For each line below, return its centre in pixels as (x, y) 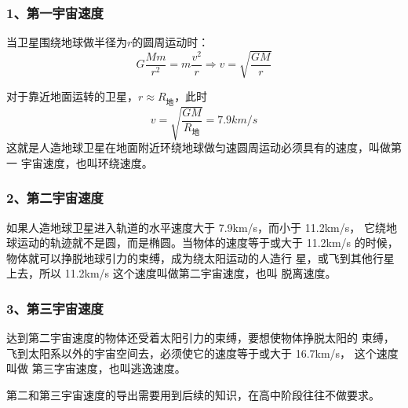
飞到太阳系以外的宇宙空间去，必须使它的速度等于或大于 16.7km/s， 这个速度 (202, 353)
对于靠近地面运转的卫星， (72, 96)
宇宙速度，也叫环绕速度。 (87, 162)
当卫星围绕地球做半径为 (67, 42)
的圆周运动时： (171, 42)
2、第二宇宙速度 (55, 198)
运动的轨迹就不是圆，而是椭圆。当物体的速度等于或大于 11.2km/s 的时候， (208, 243)
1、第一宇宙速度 (55, 12)
